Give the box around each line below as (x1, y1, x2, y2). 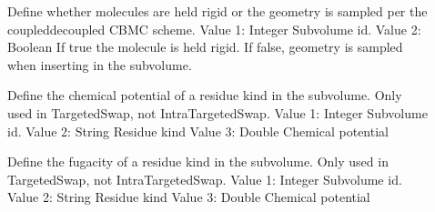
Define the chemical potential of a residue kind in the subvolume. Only (7, 86, 402, 105)
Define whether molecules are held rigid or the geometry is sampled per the (7, 2, 428, 20)
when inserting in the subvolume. (7, 55, 192, 74)
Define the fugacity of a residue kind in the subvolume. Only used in (7, 152, 389, 171)
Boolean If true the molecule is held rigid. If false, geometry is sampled (7, 37, 403, 56)
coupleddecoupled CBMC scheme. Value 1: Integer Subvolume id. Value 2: (7, 19, 421, 38)
